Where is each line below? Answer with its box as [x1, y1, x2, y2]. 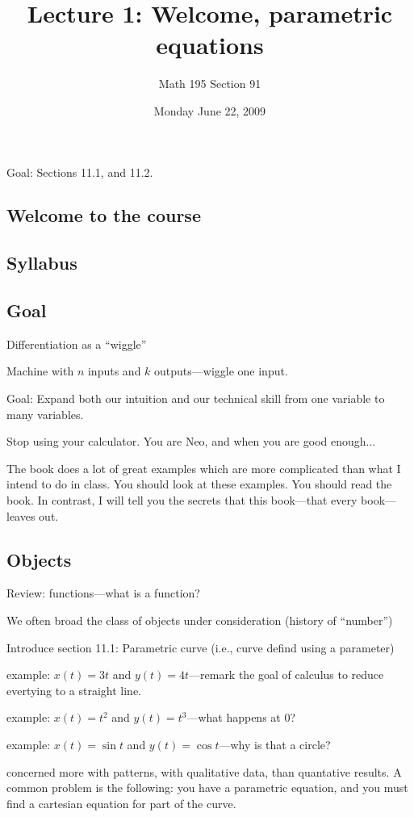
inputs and [87, 362, 141, 379]
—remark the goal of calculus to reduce [189, 666, 384, 683]
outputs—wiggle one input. [154, 362, 288, 379]
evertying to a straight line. [6, 681, 141, 698]
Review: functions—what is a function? [6, 584, 200, 601]
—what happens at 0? [186, 709, 296, 726]
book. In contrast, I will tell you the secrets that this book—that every [6, 492, 358, 509]
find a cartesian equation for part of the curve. [6, 794, 236, 811]
